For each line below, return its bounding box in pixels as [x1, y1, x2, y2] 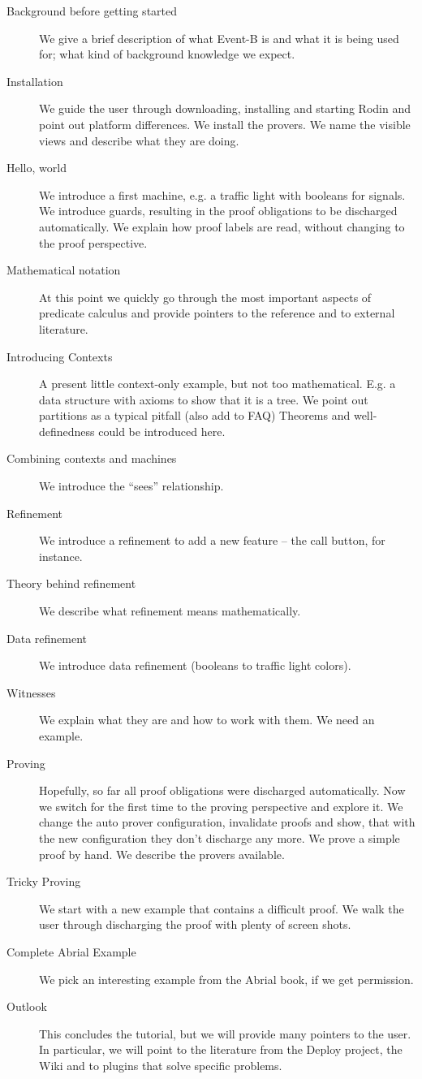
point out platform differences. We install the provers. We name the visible [39, 115, 411, 132]
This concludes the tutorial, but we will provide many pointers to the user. [39, 1025, 411, 1042]
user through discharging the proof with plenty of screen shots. [39, 916, 351, 933]
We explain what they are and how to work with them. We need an [39, 711, 375, 728]
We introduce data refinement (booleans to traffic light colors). [39, 657, 351, 674]
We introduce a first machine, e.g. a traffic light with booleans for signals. [39, 186, 406, 203]
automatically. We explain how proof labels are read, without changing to [39, 218, 405, 235]
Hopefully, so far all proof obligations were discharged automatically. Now [39, 782, 406, 799]
